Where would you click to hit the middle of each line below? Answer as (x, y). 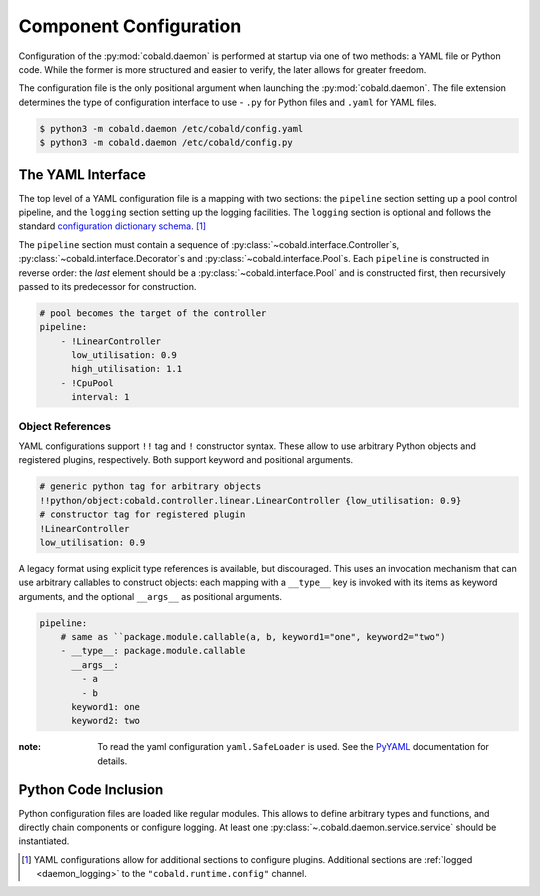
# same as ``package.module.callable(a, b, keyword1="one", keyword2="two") (253, 637)
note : (30, 747)
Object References (65, 426)
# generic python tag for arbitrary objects (150, 486)
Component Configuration (130, 26)
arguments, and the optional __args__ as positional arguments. (150, 596)
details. (112, 761)
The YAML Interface (82, 174)
